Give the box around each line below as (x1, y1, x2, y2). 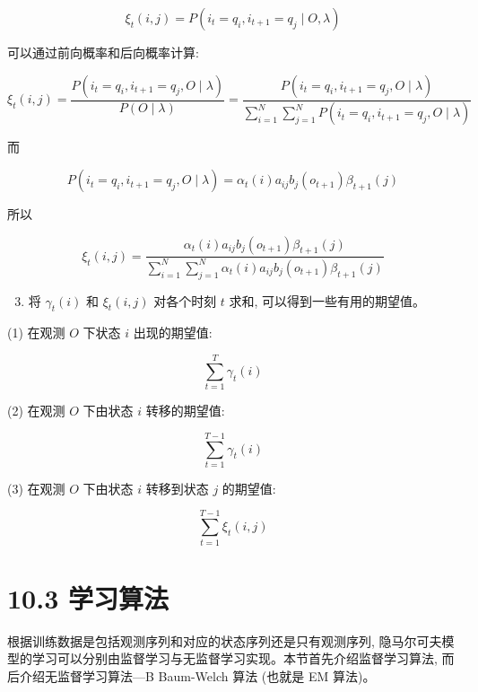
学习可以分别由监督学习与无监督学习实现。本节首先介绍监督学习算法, (31, 649, 438, 668)
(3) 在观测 (7, 478, 65, 497)
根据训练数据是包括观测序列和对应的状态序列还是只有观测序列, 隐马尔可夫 (7, 631, 442, 650)
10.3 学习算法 (7, 579, 169, 616)
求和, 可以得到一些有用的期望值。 (229, 291, 426, 310)
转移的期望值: (145, 401, 225, 420)
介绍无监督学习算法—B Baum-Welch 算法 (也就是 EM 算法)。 (19, 666, 376, 685)
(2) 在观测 (7, 401, 65, 420)
